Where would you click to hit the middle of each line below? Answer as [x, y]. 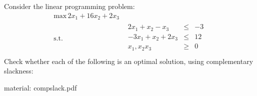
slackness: [19, 71]
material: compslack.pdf [40, 87]
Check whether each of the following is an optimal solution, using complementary [129, 61]
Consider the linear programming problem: [69, 6]
